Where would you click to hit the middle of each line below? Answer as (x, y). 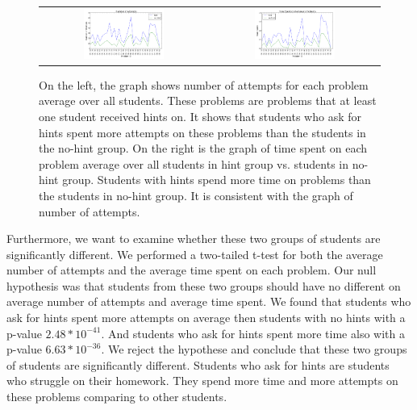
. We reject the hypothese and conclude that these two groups (254, 349)
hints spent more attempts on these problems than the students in (202, 132)
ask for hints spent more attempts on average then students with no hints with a (206, 318)
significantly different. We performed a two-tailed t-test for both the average (195, 254)
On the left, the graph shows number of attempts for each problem (204, 84)
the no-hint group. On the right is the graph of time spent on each (203, 148)
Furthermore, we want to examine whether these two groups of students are (194, 238)
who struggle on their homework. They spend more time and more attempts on (202, 381)
